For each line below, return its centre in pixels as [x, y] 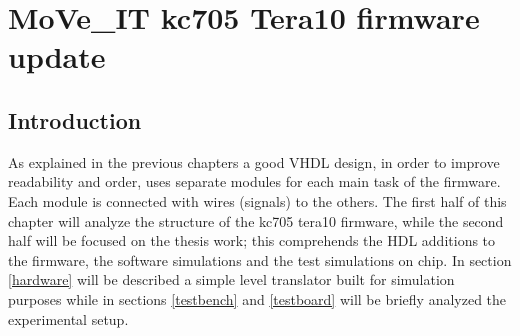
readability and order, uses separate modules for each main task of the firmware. [254, 181]
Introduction [75, 119]
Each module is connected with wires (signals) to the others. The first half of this [257, 200]
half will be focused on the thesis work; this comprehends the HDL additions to [252, 240]
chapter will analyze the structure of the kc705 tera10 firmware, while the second [256, 220]
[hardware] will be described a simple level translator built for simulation [231, 279]
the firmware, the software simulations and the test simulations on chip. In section [260, 259]
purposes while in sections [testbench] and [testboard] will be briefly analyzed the [257, 298]
